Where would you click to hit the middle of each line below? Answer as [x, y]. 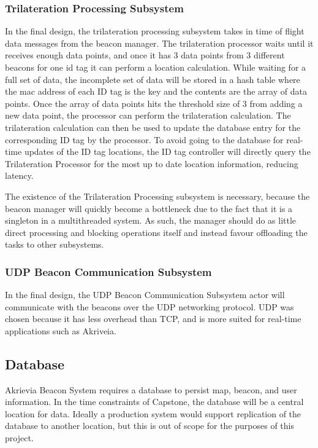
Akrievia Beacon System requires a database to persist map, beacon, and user [151, 389]
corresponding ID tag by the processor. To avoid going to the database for [144, 139]
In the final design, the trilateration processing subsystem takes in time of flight [155, 31]
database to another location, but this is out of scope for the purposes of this [150, 426]
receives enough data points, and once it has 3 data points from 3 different [145, 55]
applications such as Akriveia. [61, 330]
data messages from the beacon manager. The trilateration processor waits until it [159, 43]
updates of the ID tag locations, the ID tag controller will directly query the [167, 151]
